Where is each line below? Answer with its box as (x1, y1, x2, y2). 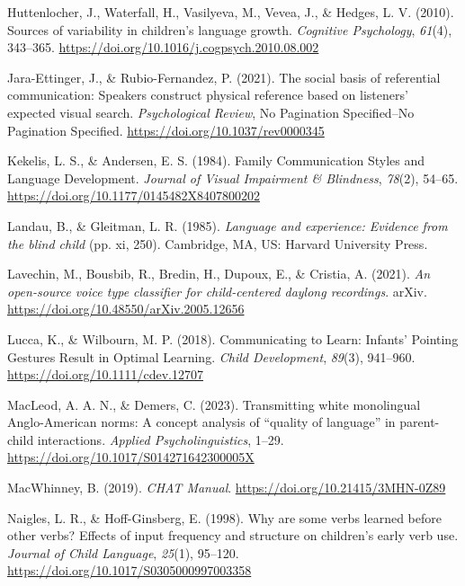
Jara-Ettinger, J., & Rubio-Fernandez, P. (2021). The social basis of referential (7, 67, 441, 86)
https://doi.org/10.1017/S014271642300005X (7, 448, 255, 466)
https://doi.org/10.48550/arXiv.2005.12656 (7, 299, 245, 318)
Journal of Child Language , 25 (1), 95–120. (7, 543, 239, 562)
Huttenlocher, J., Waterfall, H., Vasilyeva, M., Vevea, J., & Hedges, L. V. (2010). (7, 3, 454, 21)
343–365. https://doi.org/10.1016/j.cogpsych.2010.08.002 (7, 38, 319, 57)
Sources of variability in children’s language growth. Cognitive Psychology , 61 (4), (7, 20, 452, 39)
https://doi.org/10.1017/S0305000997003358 (7, 561, 252, 580)
